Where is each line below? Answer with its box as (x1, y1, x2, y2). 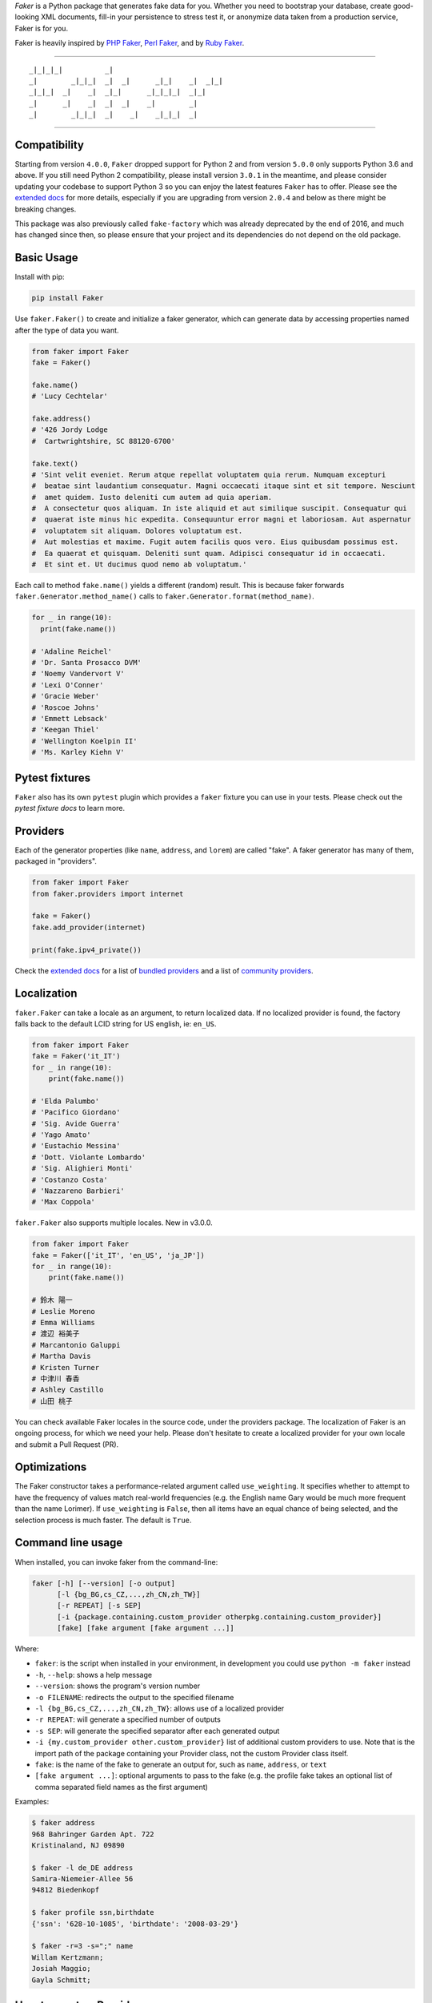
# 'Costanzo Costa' (31, 1175, 108, 1184)
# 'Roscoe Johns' (31, 703, 100, 712)
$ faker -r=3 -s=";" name (31, 1941, 134, 1951)
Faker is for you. (14, 23, 68, 33)
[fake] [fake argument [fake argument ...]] (57, 1623, 235, 1633)
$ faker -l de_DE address (31, 1863, 134, 1872)
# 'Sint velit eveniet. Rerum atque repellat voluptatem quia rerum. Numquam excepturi (31, 470, 386, 479)
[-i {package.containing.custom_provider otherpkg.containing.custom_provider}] (57, 1612, 382, 1622)
